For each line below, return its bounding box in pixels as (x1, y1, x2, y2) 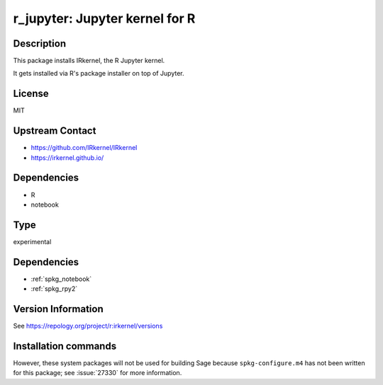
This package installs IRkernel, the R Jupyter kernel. (13, 57, 165, 65)
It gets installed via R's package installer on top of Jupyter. (13, 69, 184, 78)
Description (13, 38, 67, 50)
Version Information (13, 303, 104, 315)
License (13, 88, 49, 100)
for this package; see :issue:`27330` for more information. (13, 369, 182, 377)
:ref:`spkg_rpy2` (30, 285, 78, 293)
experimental (13, 237, 52, 246)
